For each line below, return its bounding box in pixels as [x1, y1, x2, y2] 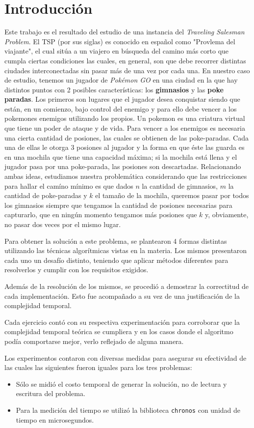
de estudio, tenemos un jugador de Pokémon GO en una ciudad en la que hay [4, 75, 238, 85]
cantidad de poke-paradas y [4, 190, 87, 200]
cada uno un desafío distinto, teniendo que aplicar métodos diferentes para [4, 255, 229, 265]
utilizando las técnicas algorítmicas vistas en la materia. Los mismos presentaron [4, 245, 247, 256]
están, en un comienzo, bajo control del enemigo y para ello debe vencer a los [4, 103, 237, 114]
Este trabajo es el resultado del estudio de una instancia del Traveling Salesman [4, 27, 245, 37]
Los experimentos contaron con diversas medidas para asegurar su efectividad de [4, 352, 247, 363]
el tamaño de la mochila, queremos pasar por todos [95, 190, 249, 200]
